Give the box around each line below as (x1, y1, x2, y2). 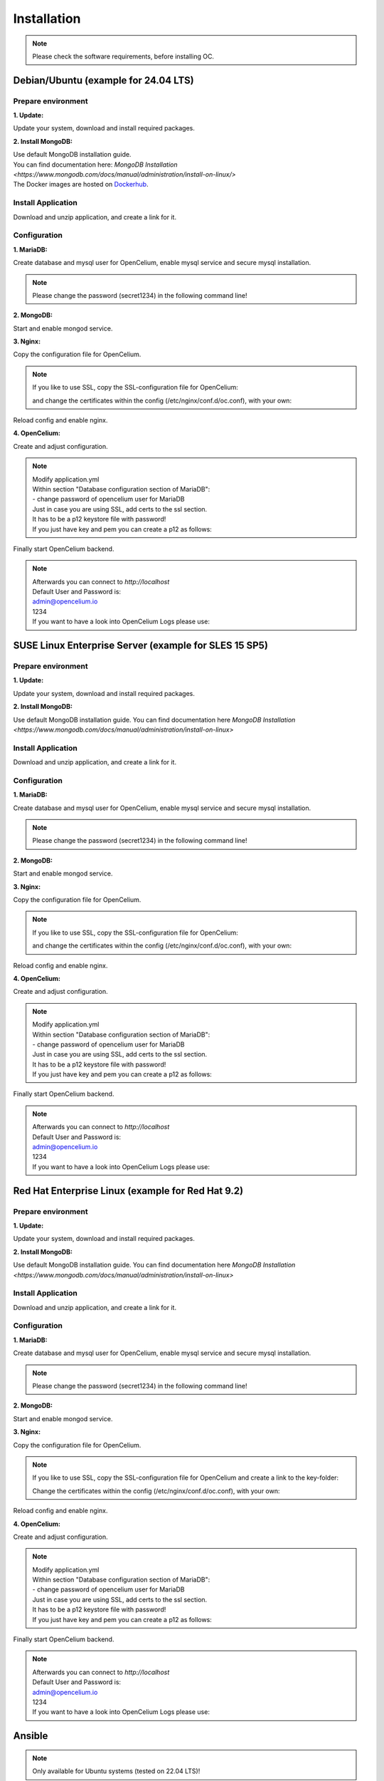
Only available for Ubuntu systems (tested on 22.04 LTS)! (32, 1767, 201, 1775)
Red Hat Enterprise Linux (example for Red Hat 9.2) (13, 1185, 244, 1197)
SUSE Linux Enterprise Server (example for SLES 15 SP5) (13, 640, 268, 652)
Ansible (13, 1730, 48, 1742)
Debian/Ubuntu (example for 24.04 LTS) (13, 74, 195, 86)
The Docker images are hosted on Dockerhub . (13, 180, 149, 189)
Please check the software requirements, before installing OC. (32, 52, 215, 61)
